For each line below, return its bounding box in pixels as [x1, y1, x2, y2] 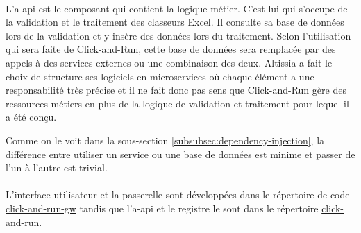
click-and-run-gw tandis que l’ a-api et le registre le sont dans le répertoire [6, 200, 319, 215]
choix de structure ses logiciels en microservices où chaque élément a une [6, 69, 314, 83]
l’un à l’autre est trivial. [6, 160, 108, 175]
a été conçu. [6, 110, 57, 124]
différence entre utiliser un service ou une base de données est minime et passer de [6, 146, 355, 161]
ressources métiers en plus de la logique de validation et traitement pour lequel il [6, 96, 349, 110]
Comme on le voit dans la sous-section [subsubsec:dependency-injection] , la [6, 132, 325, 147]
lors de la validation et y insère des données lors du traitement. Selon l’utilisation [6, 28, 351, 42]
